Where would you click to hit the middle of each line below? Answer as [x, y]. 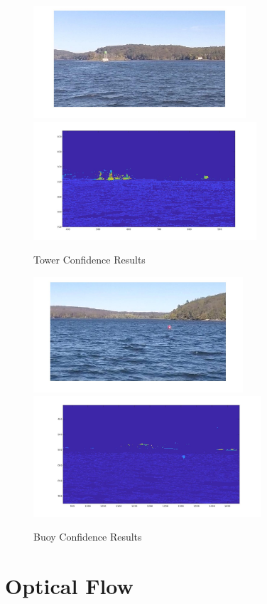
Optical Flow [69, 585]
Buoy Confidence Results [88, 537]
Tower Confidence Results [89, 260]
